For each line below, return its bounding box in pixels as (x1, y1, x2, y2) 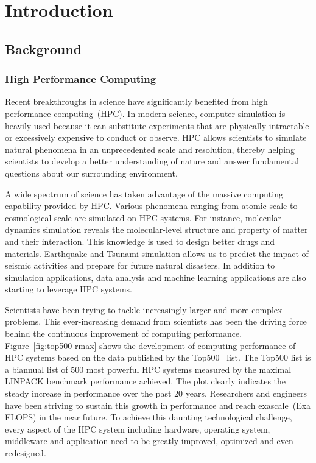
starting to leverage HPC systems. (5, 283, 132, 295)
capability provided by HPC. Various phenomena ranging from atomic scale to (5, 199, 298, 212)
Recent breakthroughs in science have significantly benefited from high (5, 95, 268, 108)
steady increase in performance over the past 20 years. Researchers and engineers (5, 387, 307, 400)
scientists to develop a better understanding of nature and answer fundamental (5, 155, 299, 168)
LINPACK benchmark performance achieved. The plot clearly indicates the (5, 375, 286, 387)
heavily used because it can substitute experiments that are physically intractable (5, 119, 309, 132)
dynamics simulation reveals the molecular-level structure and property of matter (5, 223, 308, 236)
